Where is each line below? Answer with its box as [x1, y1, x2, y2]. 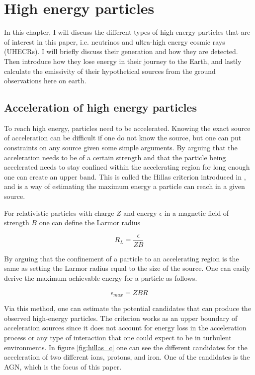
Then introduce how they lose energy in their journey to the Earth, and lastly [4, 56, 242, 66]
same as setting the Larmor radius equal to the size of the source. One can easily [4, 263, 251, 273]
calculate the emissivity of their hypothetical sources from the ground [4, 65, 216, 76]
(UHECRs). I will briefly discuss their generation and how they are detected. [4, 46, 238, 57]
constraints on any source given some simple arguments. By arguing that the [4, 142, 238, 153]
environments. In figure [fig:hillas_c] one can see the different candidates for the [4, 342, 248, 352]
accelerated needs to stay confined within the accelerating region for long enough [4, 162, 250, 172]
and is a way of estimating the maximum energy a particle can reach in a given [4, 181, 245, 191]
